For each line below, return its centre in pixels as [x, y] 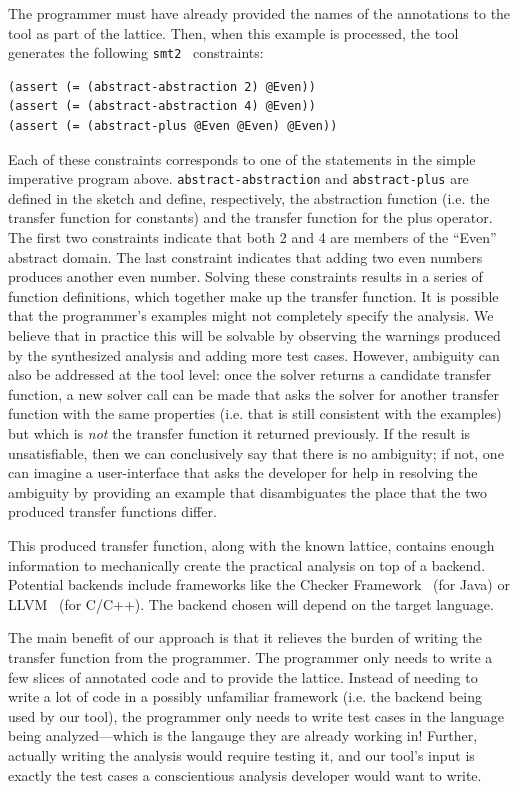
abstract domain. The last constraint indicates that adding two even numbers [245, 256]
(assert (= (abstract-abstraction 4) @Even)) [162, 106]
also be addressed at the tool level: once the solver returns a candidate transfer [250, 374]
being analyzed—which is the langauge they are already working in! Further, [243, 735]
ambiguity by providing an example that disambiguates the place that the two [247, 491]
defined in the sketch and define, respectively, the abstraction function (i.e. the [249, 197]
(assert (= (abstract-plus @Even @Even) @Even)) [173, 126]
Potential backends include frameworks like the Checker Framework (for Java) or [259, 584]
